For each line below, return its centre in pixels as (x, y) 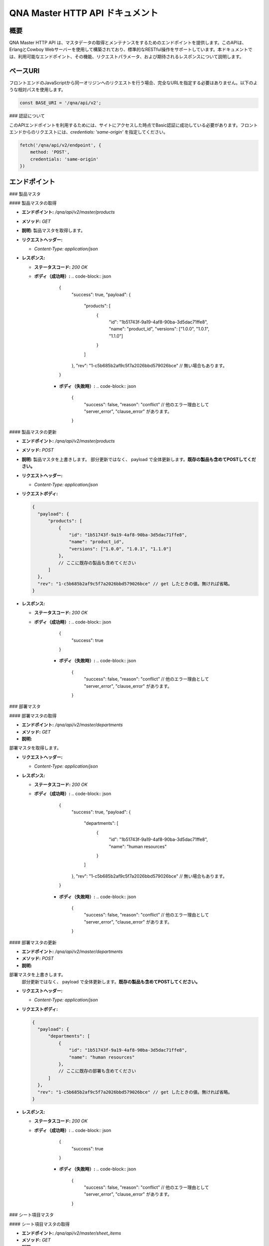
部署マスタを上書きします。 (37, 975)
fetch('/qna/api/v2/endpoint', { (61, 145)
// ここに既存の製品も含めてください (97, 563)
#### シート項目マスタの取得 (39, 1224)
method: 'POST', (50, 152)
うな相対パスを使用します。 (37, 90)
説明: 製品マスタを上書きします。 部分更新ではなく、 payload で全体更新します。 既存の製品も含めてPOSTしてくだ (139, 459)
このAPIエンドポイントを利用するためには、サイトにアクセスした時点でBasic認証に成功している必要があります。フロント (134, 125)
